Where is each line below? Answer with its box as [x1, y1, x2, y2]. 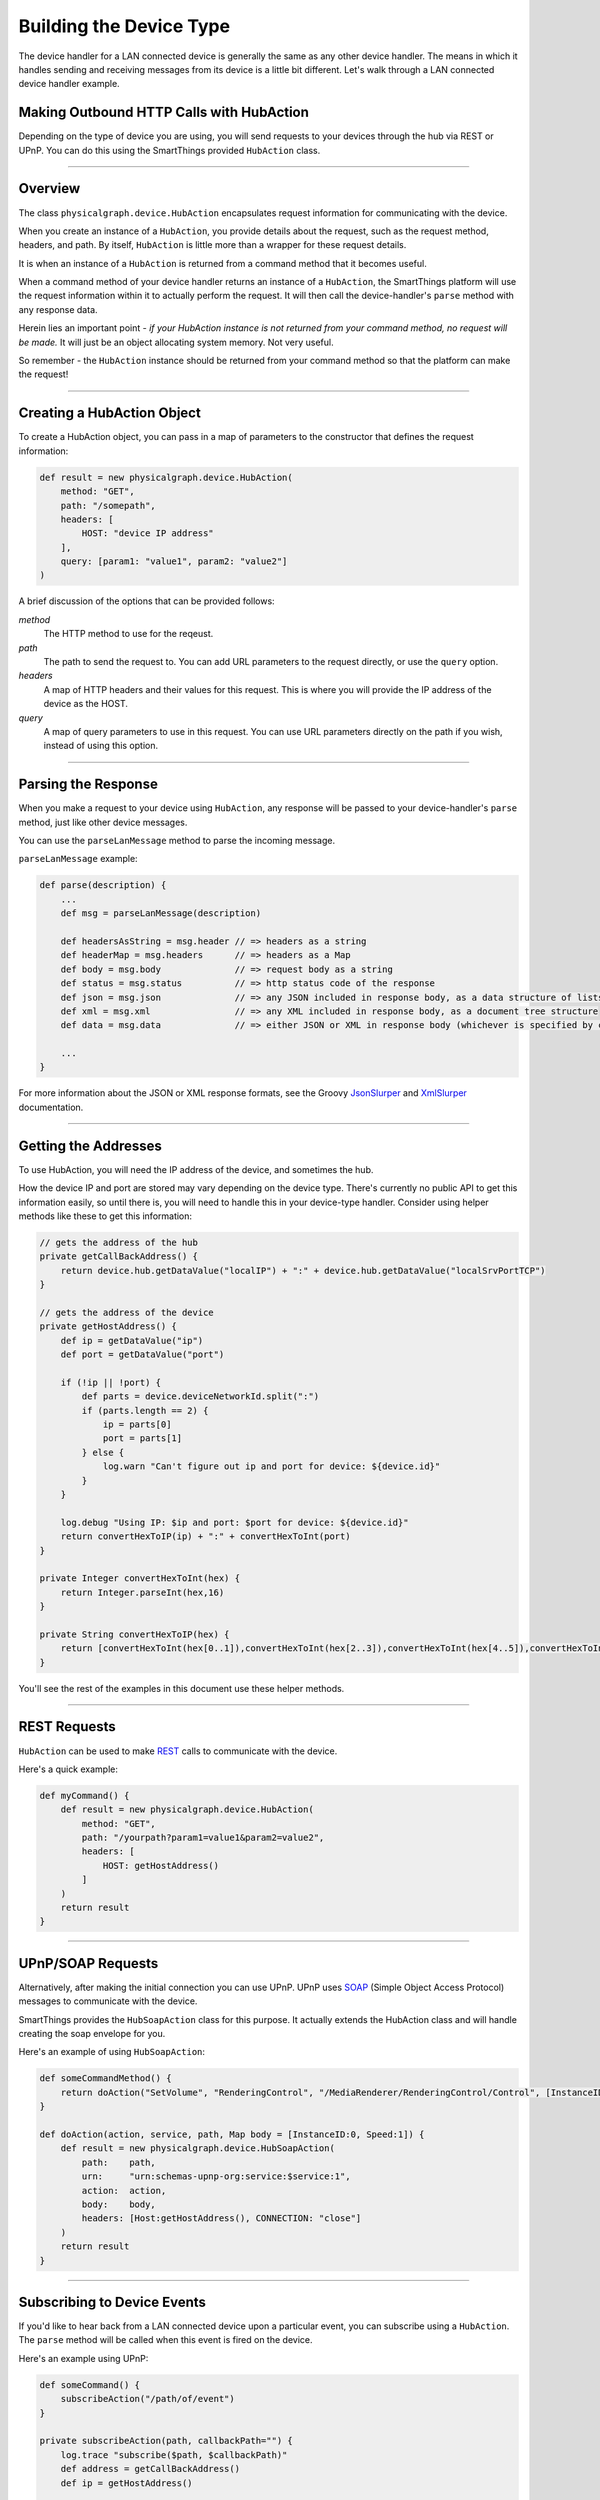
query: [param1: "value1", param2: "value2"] [60, 556, 288, 567]
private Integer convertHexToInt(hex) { [39, 1573, 240, 1584]
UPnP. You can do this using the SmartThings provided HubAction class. [18, 144, 321, 156]
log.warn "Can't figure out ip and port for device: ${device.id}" [102, 1461, 441, 1472]
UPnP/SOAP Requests [18, 1955, 159, 1972]
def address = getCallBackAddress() [60, 2463, 240, 2475]
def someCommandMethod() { [39, 2073, 172, 2084]
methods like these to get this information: [18, 1210, 193, 1222]
